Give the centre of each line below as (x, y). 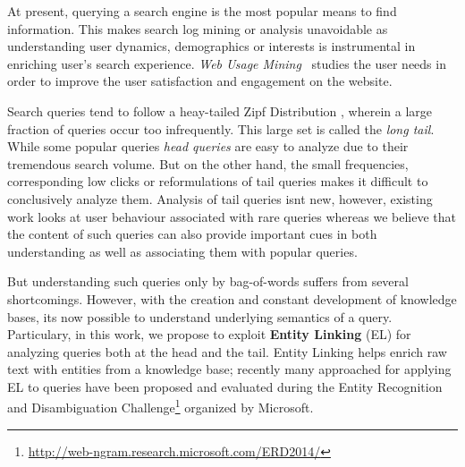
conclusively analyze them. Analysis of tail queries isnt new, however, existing (220, 198)
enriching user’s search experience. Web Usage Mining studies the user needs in (227, 63)
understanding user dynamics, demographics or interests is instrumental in (211, 46)
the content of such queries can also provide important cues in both (192, 234)
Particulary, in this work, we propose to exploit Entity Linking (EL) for (209, 334)
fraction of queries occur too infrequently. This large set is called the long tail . (221, 128)
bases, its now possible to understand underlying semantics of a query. (200, 316)
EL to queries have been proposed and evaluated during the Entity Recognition (225, 386)
